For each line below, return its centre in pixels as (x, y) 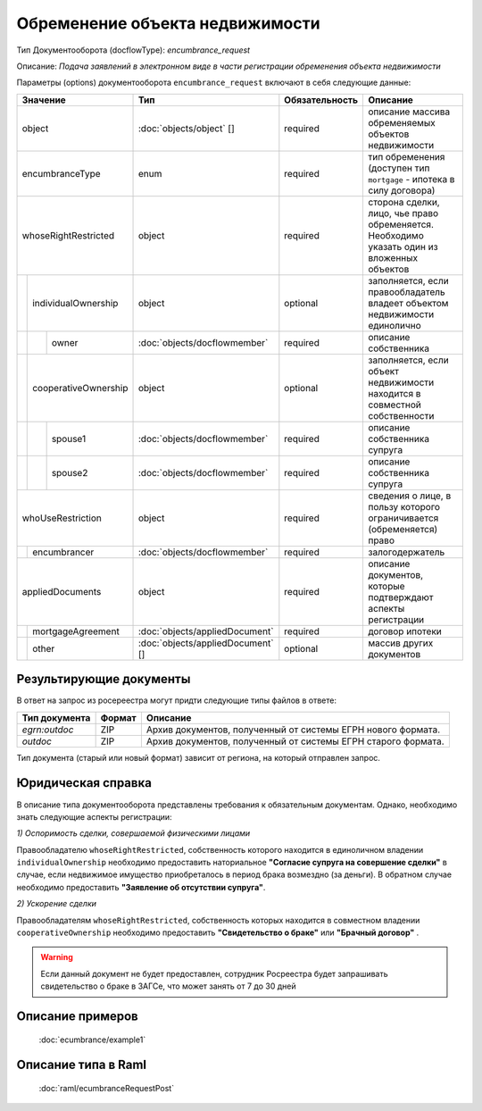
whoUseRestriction (62, 518)
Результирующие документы (104, 679)
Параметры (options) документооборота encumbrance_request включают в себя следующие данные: (214, 83)
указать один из (403, 246)
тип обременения (407, 156)
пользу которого (404, 506)
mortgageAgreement (76, 631)
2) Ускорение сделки (57, 904)
